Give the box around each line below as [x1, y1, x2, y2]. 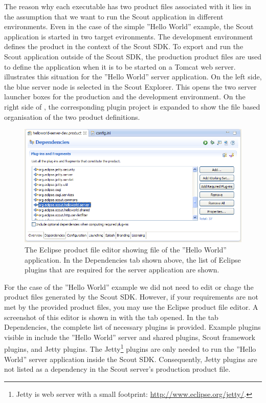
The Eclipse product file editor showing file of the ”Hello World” [25, 244, 227, 255]
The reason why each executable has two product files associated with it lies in [4, 1, 251, 11]
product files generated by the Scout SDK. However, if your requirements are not [4, 291, 258, 302]
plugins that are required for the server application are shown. [25, 264, 219, 275]
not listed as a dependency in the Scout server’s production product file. [4, 364, 231, 374]
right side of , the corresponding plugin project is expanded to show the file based [4, 101, 260, 112]
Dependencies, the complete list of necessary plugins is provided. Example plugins [4, 322, 261, 332]
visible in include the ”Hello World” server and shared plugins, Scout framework [4, 331, 255, 342]
